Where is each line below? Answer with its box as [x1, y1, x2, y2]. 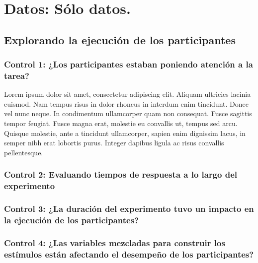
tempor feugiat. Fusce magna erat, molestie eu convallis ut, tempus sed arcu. [4, 118, 238, 129]
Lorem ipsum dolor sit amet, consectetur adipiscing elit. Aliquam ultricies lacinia [4, 89, 251, 99]
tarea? [4, 69, 29, 81]
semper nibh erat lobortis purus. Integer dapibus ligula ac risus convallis [4, 137, 224, 148]
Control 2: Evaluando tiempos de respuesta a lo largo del [4, 168, 238, 181]
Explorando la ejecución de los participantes [4, 32, 236, 47]
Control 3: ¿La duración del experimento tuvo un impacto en [4, 202, 254, 215]
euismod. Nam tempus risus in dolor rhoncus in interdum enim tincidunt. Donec [4, 98, 249, 109]
